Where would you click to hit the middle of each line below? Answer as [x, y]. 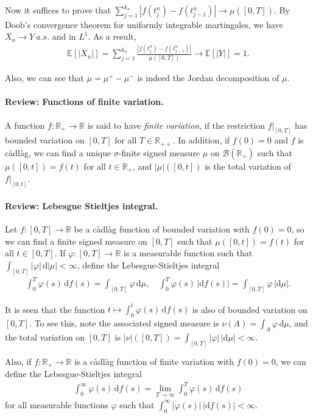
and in [64, 36]
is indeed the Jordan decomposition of [208, 78]
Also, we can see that [45, 78]
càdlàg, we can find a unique [58, 152]
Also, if [18, 361]
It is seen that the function [55, 309]
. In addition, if [201, 140]
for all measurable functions [57, 404]
